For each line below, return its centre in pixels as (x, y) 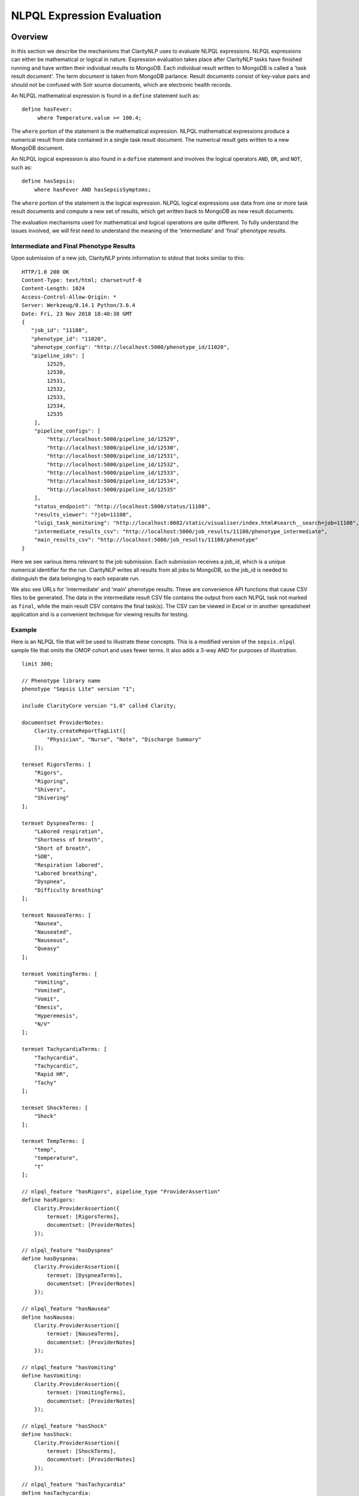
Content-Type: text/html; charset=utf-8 (82, 280)
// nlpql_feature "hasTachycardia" (74, 1485)
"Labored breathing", (66, 873)
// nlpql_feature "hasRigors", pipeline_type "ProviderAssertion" (121, 1191)
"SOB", (44, 857)
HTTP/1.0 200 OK (45, 272)
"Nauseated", (53, 932)
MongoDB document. (37, 148)
